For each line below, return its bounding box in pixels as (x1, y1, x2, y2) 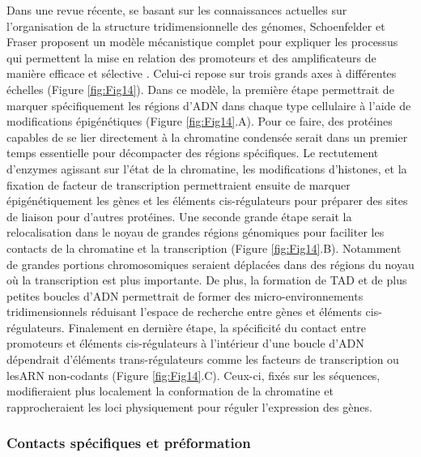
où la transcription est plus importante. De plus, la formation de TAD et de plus (6, 271, 407, 288)
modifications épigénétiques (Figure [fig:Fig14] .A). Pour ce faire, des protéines (6, 113, 393, 130)
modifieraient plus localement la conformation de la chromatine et (6, 382, 334, 399)
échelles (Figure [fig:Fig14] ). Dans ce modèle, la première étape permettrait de (6, 80, 394, 97)
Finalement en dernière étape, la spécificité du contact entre (68, 318, 366, 335)
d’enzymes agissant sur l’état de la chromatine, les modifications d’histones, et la (6, 160, 407, 177)
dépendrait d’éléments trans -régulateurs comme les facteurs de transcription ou (6, 351, 399, 368)
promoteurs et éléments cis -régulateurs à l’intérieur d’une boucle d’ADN (6, 335, 364, 352)
